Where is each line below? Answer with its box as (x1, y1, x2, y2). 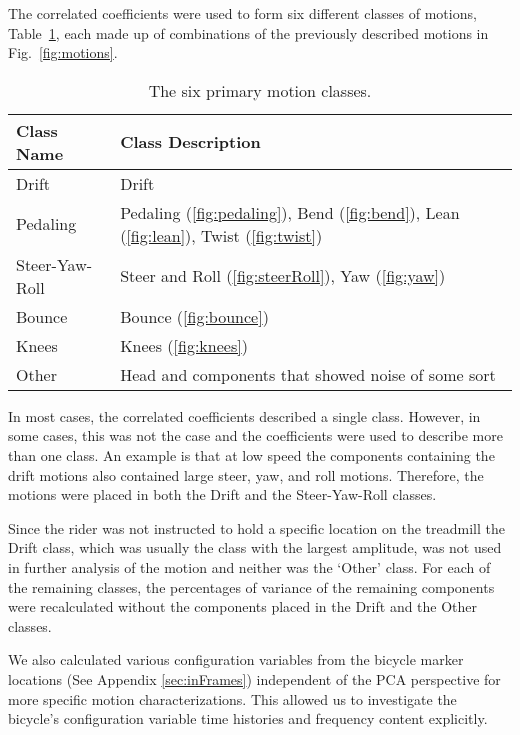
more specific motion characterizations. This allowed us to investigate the (8, 688, 457, 709)
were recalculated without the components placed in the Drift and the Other (8, 596, 478, 617)
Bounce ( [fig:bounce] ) (120, 304, 269, 328)
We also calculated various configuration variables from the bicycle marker (8, 649, 464, 670)
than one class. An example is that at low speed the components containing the (8, 444, 495, 465)
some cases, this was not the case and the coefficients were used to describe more (8, 425, 503, 446)
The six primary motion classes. (148, 78, 372, 102)
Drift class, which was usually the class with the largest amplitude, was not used (8, 537, 502, 558)
